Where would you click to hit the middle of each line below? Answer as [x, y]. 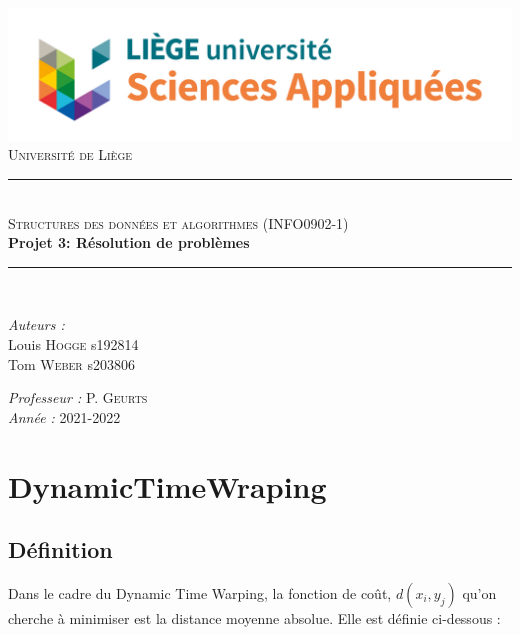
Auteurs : [36, 324]
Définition [60, 549]
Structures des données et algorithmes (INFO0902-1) [178, 222]
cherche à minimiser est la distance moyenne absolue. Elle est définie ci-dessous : [254, 618]
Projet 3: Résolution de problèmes [129, 242]
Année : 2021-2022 [64, 416]
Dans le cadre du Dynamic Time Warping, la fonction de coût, [200, 593]
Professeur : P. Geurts [78, 397]
